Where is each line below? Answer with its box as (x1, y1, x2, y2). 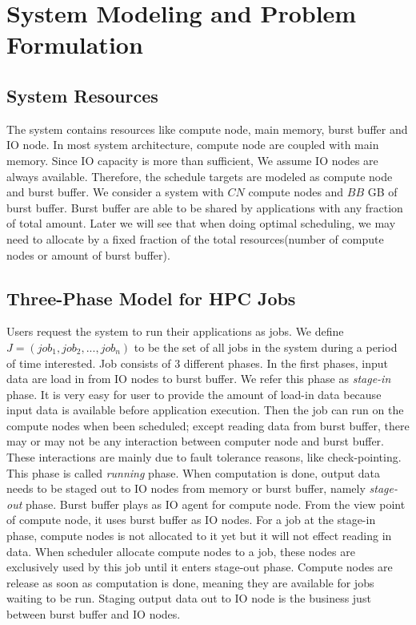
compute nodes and (248, 183, 344, 200)
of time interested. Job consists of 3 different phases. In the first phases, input (6, 354, 388, 371)
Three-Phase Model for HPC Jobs (6, 285, 296, 310)
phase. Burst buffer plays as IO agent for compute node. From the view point (25, 495, 406, 512)
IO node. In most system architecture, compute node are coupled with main (6, 136, 379, 153)
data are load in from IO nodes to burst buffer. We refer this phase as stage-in (6, 370, 391, 387)
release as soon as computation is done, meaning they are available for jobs (6, 574, 374, 591)
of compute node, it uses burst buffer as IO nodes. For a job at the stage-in (6, 511, 376, 528)
